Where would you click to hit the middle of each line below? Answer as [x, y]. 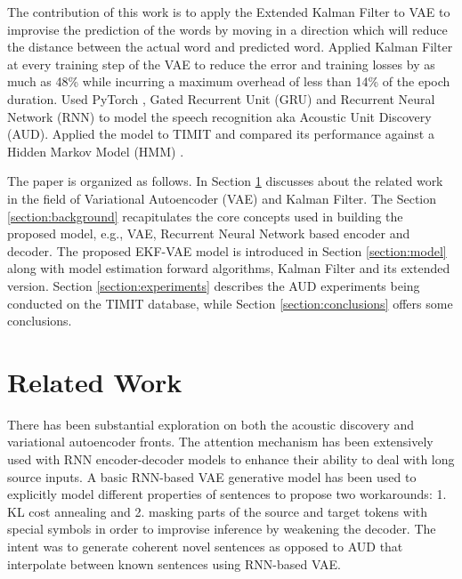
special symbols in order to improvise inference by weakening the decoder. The [222, 529]
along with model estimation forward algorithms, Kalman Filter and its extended [229, 268]
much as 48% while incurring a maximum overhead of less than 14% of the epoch [229, 81]
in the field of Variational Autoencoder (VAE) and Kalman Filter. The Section [222, 198]
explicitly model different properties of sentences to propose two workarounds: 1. [227, 494]
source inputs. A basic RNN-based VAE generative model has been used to [212, 476]
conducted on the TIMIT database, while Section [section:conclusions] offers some [230, 303]
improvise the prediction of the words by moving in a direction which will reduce [227, 29]
